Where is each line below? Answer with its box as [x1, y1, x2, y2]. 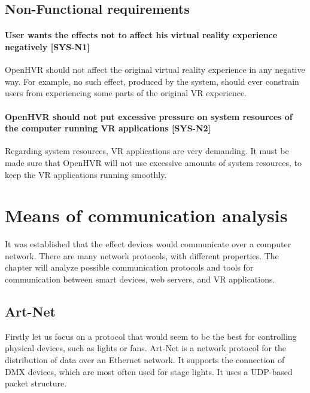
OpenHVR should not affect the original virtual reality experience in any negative [5, 63, 305, 76]
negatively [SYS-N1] [5, 40, 90, 53]
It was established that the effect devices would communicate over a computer [5, 238, 291, 250]
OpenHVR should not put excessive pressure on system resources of [5, 110, 293, 122]
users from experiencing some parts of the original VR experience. [5, 87, 247, 99]
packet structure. [5, 377, 67, 389]
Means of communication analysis [5, 203, 288, 228]
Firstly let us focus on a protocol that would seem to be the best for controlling [5, 330, 297, 342]
